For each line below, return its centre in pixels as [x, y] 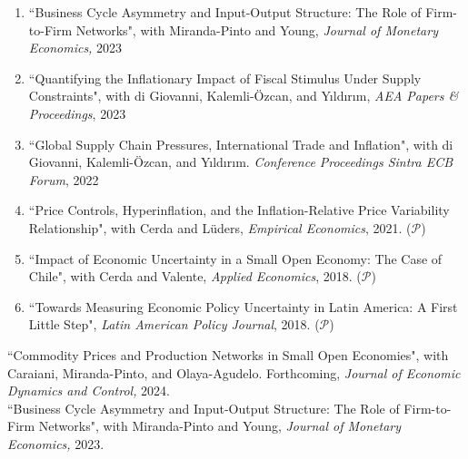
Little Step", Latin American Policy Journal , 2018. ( [174, 324]
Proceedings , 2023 [77, 113]
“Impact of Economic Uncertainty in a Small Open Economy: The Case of [235, 258]
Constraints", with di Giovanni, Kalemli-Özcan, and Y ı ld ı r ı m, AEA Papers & [244, 96]
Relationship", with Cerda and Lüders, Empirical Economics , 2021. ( [220, 227]
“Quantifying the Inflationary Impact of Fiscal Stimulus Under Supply [225, 78]
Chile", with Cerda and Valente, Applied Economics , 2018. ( [195, 276]
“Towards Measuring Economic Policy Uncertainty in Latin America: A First [243, 306]
